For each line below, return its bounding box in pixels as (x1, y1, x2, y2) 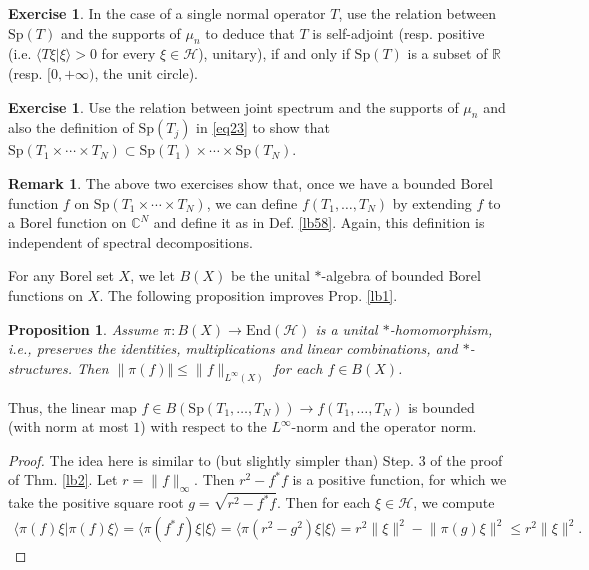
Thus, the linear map (8, 396, 137, 417)
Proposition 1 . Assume (8, 318, 159, 339)
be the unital (230, 265, 310, 286)
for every (101, 43, 156, 64)
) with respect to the (140, 416, 267, 437)
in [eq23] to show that (196, 117, 330, 138)
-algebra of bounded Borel (321, 265, 481, 286)
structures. (8, 357, 73, 378)
